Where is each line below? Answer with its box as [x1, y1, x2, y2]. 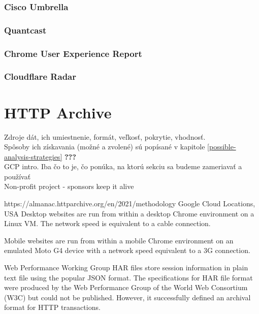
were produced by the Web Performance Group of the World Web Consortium [4, 282, 248, 293]
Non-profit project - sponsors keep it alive [4, 181, 134, 192]
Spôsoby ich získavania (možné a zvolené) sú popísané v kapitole [4, 141, 205, 152]
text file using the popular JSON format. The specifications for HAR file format [4, 272, 253, 282]
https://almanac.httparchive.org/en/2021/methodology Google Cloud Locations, [4, 198, 255, 209]
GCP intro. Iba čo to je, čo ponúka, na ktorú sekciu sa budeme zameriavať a [4, 161, 242, 172]
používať [4, 171, 31, 181]
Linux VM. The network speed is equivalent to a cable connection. [4, 218, 211, 229]
